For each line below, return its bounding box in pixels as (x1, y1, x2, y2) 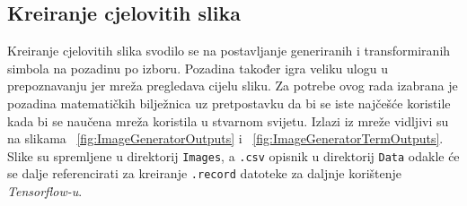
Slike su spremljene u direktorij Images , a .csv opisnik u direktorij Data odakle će (7, 146, 460, 165)
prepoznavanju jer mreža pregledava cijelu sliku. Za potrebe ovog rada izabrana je (7, 76, 458, 95)
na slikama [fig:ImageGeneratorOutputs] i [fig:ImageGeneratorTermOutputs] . (7, 129, 444, 148)
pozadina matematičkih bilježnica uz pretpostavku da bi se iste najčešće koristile (7, 93, 451, 112)
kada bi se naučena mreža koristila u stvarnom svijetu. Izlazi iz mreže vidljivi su (7, 111, 449, 130)
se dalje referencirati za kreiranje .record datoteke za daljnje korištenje (7, 164, 402, 183)
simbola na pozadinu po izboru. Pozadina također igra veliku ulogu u (7, 58, 388, 77)
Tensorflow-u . (7, 182, 83, 201)
